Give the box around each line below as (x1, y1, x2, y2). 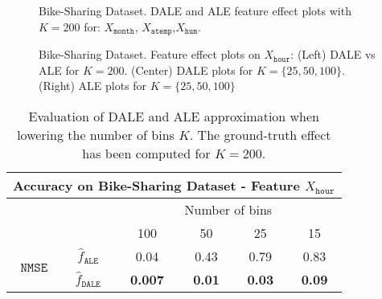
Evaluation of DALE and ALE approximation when (28, 106, 320, 125)
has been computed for (82, 143, 211, 162)
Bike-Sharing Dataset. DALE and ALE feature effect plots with (39, 2, 351, 18)
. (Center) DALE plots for (124, 61, 253, 78)
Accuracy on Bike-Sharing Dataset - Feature (13, 175, 300, 195)
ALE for (39, 61, 80, 78)
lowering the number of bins (17, 125, 175, 144)
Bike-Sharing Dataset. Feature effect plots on (39, 46, 261, 63)
